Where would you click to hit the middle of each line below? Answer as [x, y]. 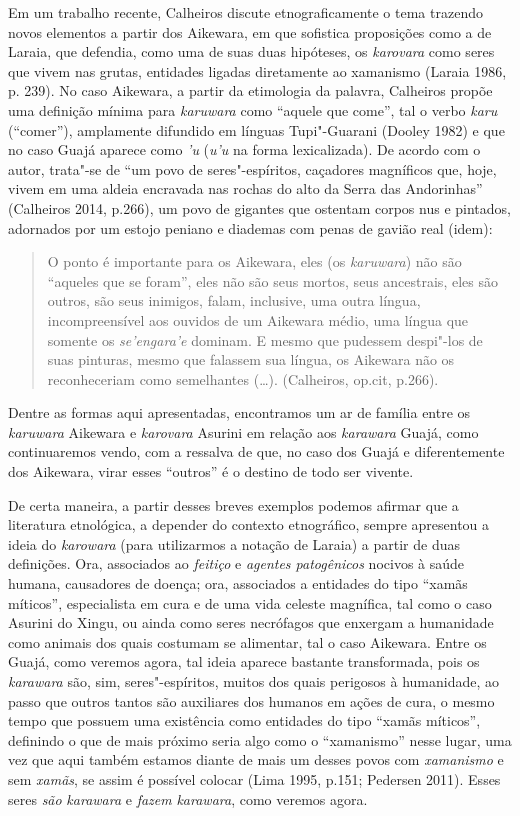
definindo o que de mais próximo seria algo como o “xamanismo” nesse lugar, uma [260, 739]
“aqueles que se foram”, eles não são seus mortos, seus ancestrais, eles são [272, 280]
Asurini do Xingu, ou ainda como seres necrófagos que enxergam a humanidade [251, 622]
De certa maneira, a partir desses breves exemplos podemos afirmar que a [233, 504]
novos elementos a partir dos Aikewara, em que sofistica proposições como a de [250, 31]
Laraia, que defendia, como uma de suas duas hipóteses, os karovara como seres [251, 51]
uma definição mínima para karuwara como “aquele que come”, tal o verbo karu [253, 109]
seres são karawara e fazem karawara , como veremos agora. [188, 798]
